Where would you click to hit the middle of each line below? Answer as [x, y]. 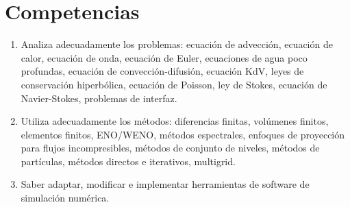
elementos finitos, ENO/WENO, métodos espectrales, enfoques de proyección [183, 134]
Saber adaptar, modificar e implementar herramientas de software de [165, 184]
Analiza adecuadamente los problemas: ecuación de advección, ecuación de [177, 44]
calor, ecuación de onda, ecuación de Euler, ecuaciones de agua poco [164, 57]
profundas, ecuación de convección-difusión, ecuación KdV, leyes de [162, 71]
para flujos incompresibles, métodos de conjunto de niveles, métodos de [170, 148]
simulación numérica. [65, 198]
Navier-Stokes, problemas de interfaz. [99, 98]
